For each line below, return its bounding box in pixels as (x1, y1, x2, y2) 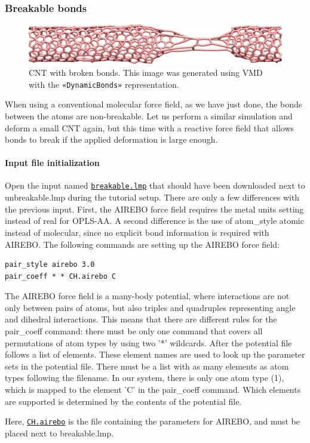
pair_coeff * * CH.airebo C (5, 272, 116, 281)
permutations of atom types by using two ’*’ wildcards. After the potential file (5, 336, 292, 349)
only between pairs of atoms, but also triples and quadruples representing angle (5, 301, 296, 313)
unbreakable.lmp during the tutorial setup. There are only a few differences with (5, 191, 300, 204)
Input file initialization (5, 156, 100, 169)
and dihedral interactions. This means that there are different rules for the (5, 313, 277, 325)
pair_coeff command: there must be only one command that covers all (5, 325, 263, 337)
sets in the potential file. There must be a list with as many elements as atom (5, 359, 289, 372)
